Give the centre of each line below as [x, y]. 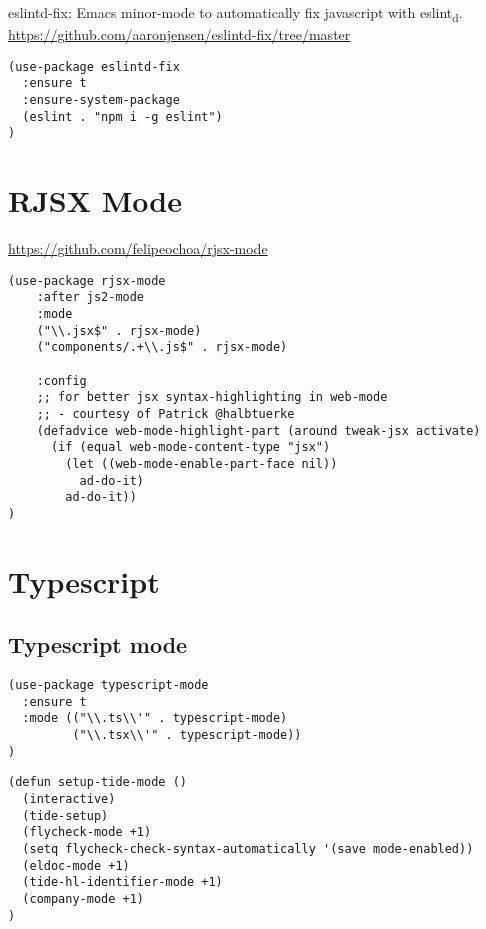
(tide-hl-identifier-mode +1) [122, 882]
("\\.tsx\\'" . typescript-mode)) [187, 735]
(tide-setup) [65, 815]
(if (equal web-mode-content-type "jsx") [190, 447]
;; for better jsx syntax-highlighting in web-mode [212, 397]
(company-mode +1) [83, 899]
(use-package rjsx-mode [87, 280]
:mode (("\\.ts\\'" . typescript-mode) [155, 718]
